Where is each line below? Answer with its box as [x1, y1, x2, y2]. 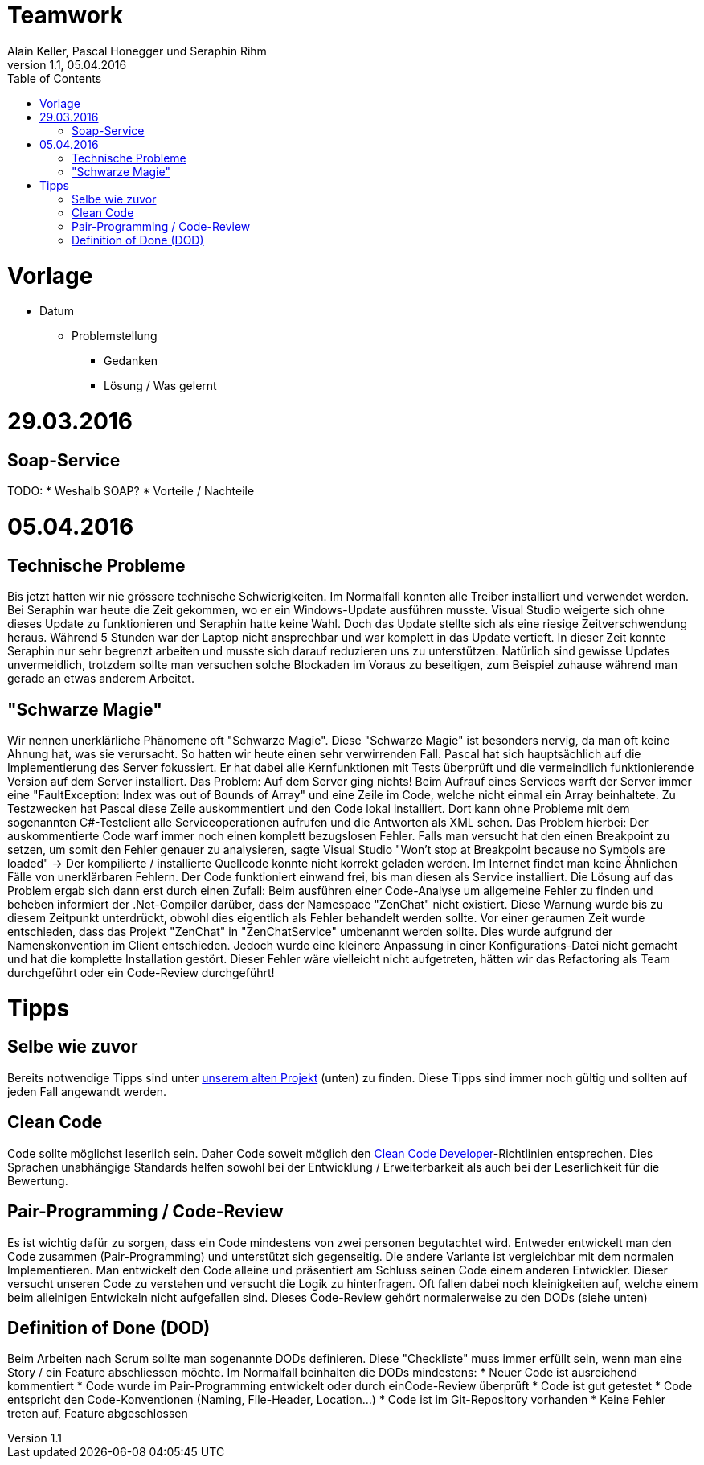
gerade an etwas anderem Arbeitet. [7, 671, 194, 686]
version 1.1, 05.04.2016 [7, 57, 127, 72]
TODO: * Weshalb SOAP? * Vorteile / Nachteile [7, 484, 255, 499]
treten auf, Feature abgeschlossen [7, 1406, 188, 1421]
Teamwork [7, 2, 123, 29]
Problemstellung [72, 329, 158, 343]
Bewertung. [7, 1173, 68, 1188]
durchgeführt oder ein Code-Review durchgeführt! [7, 965, 275, 979]
